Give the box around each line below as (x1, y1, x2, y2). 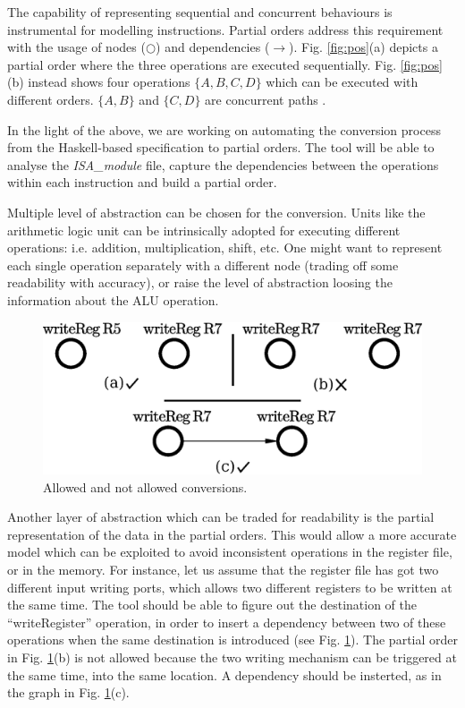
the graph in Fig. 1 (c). (7, 683, 130, 702)
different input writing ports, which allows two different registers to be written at (7, 577, 452, 596)
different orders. (7, 90, 94, 108)
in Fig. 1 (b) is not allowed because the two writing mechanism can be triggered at (7, 648, 457, 667)
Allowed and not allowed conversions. (43, 477, 248, 496)
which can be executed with (266, 73, 418, 91)
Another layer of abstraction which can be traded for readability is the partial (7, 508, 435, 526)
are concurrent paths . (205, 90, 326, 108)
